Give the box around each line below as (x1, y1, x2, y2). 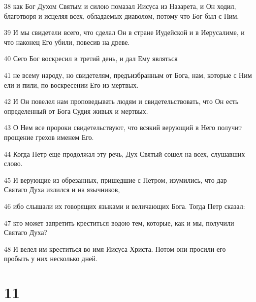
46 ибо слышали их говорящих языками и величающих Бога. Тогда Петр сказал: (4, 201, 245, 211)
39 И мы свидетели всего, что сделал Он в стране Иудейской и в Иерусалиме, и (4, 27, 245, 37)
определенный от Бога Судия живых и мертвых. (4, 105, 148, 116)
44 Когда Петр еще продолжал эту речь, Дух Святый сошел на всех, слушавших (4, 148, 245, 159)
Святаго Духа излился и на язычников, (4, 184, 120, 195)
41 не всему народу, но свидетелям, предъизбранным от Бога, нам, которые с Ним (4, 69, 252, 80)
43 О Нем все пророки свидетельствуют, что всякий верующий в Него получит (4, 122, 242, 133)
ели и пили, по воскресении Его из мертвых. (4, 79, 139, 90)
